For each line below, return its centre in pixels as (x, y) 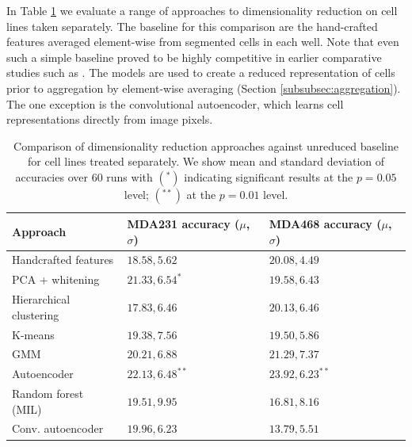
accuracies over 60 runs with (84, 176)
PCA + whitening (56, 279)
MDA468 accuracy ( (325, 223)
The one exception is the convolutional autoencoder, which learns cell (175, 103)
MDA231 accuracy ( (183, 223)
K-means (33, 334)
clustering (36, 314)
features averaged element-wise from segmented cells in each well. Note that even (203, 42)
